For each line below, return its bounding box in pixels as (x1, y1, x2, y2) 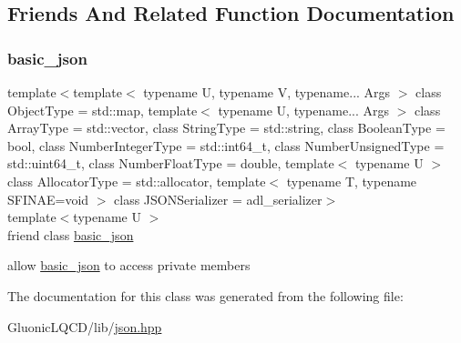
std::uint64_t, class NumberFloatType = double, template (7, 154, 334, 173)
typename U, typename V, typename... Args (143, 83, 391, 101)
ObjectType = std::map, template (7, 100, 198, 119)
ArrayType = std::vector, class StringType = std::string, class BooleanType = (7, 118, 446, 137)
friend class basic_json (7, 225, 134, 244)
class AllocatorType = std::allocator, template (7, 171, 266, 190)
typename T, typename (286, 171, 417, 190)
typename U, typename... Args (218, 100, 390, 119)
